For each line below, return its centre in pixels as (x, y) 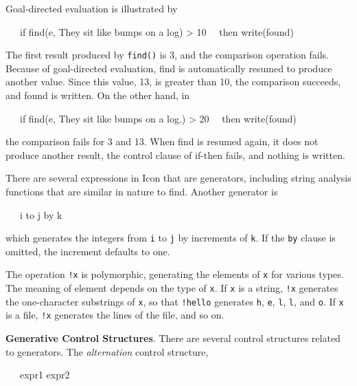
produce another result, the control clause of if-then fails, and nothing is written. (175, 154)
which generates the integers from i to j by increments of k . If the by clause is (171, 238)
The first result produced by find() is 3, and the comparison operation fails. (167, 55)
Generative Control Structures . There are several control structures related (173, 338)
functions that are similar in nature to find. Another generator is (142, 191)
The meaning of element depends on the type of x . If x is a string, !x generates (172, 288)
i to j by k (41, 214)
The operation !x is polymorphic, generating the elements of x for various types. (175, 274)
